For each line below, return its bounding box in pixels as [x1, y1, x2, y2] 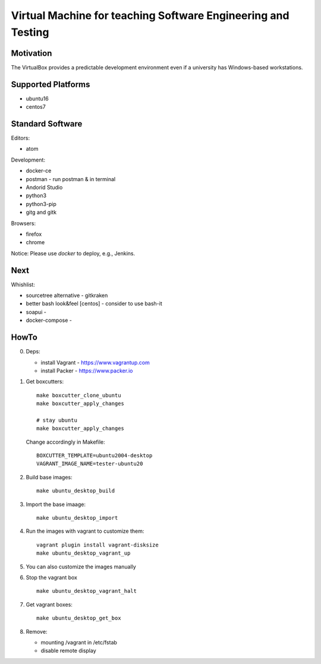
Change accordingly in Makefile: [26, 438, 105, 445]
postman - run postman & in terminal [26, 175, 116, 182]
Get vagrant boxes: [26, 600, 73, 608]
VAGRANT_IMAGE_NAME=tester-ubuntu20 [36, 460, 143, 467]
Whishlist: [11, 281, 35, 288]
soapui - [26, 308, 47, 315]
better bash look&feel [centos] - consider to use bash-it [26, 300, 163, 307]
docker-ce [26, 167, 52, 175]
